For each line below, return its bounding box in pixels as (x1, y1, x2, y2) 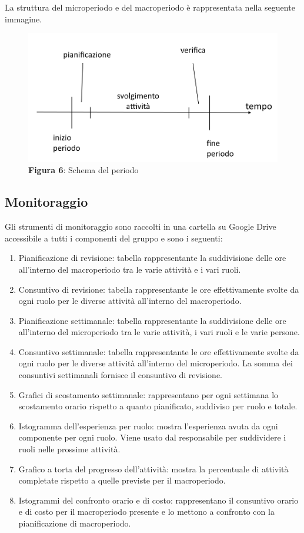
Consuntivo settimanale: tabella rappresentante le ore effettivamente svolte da (18, 345, 299, 357)
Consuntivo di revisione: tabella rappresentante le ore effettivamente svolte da (18, 283, 299, 295)
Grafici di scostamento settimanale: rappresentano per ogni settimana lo (18, 388, 279, 400)
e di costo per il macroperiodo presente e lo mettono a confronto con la (18, 505, 275, 518)
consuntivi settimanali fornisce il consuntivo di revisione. (18, 369, 223, 381)
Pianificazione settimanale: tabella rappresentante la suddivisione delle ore (18, 314, 286, 326)
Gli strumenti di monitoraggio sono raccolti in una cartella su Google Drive (5, 220, 276, 233)
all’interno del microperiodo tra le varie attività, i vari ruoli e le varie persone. (18, 326, 300, 338)
